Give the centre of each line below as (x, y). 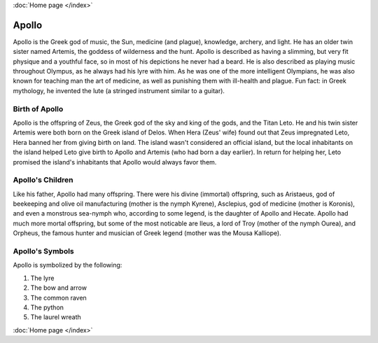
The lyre (42, 278)
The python (47, 307)
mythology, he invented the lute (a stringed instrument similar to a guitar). (119, 90)
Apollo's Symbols (44, 251)
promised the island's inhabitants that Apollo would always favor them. (115, 162)
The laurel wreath (56, 317)
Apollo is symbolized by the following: (68, 265)
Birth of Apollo (38, 108)
